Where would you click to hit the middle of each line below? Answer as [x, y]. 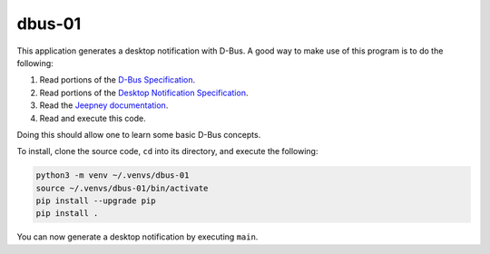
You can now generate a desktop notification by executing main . [137, 237]
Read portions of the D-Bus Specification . [118, 80]
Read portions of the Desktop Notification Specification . [144, 93]
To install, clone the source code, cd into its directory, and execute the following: [167, 151]
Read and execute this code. [93, 118]
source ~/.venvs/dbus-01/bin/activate [122, 188]
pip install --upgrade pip [96, 201]
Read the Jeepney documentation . [104, 105]
